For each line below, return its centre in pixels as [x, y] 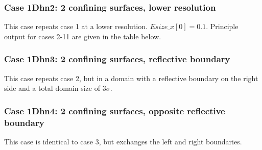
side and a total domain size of [52, 88]
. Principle [222, 26]
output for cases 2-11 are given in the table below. [83, 36]
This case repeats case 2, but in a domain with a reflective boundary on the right [131, 78]
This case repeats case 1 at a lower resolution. [76, 26]
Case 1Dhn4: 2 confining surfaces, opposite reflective [115, 110]
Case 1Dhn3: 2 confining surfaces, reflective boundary [117, 59]
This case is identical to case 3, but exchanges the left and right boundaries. [123, 141]
